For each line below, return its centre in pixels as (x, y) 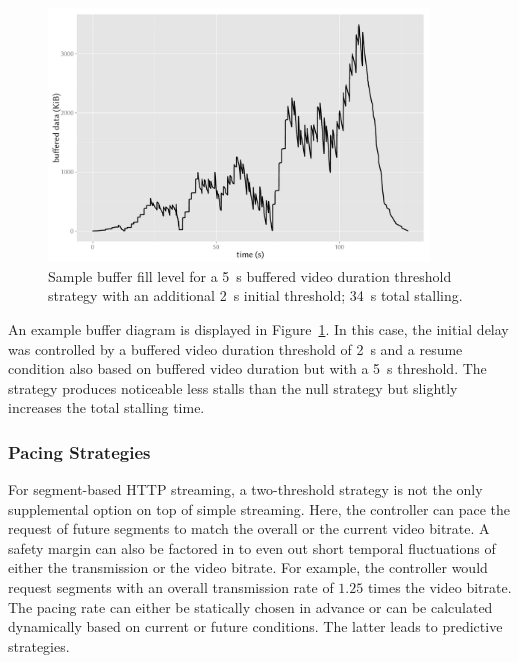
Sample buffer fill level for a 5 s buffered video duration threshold (250, 275)
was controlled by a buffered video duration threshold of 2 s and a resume (235, 348)
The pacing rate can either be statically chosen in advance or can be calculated (250, 606)
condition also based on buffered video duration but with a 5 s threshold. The (247, 368)
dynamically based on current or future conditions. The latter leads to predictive (255, 626)
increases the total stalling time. (106, 407)
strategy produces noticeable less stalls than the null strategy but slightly (233, 387)
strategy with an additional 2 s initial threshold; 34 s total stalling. (255, 295)
